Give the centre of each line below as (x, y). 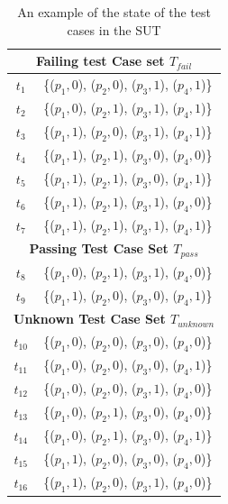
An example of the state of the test (114, 12)
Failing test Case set (100, 61)
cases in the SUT (114, 29)
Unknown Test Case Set (90, 319)
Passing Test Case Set (99, 248)
